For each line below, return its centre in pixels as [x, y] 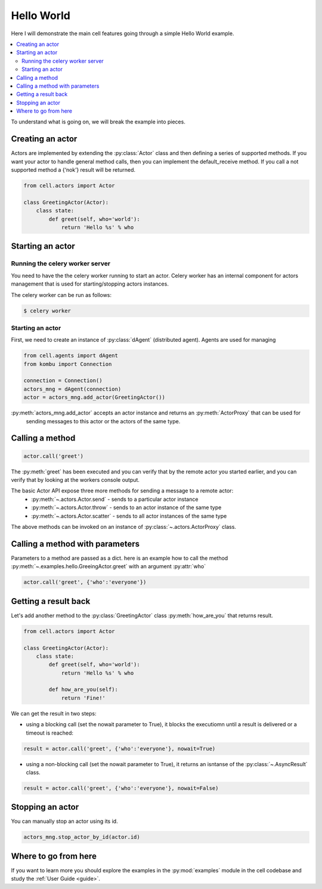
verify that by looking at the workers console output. [75, 480]
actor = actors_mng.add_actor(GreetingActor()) [94, 397]
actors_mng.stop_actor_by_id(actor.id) [82, 837]
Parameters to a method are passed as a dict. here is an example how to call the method [120, 558]
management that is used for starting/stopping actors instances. [90, 284]
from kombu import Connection [68, 364]
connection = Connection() [63, 381]
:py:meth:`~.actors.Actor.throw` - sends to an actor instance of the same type [126, 507]
